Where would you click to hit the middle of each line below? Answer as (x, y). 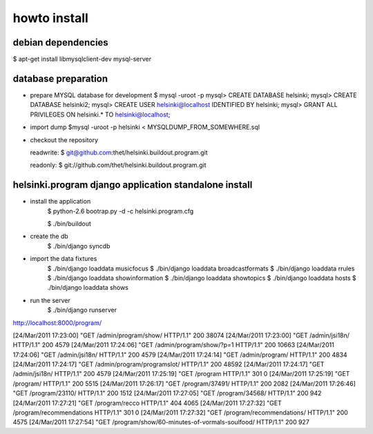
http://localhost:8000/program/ (57, 323)
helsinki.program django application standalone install (133, 185)
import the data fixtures (64, 259)
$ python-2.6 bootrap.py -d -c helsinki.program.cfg (121, 211)
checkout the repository (64, 140)
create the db (49, 236)
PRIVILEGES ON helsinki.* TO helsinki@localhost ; (100, 115)
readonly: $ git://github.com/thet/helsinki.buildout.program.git (118, 165)
